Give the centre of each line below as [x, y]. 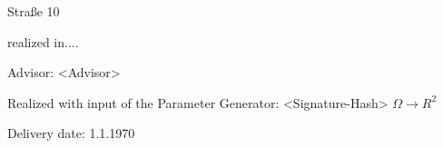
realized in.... [43, 41]
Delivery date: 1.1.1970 [71, 133]
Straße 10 [34, 11]
